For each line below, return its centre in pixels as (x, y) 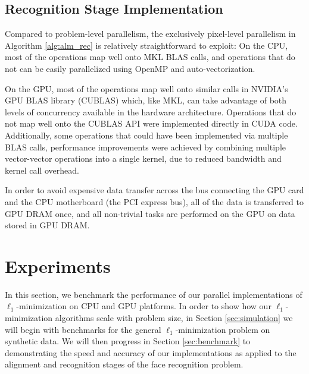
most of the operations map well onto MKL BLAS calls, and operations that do (150, 57)
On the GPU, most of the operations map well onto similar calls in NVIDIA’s (146, 88)
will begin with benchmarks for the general (83, 329)
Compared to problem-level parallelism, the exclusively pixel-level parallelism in (150, 34)
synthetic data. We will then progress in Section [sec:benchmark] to (128, 341)
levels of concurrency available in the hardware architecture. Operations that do (151, 111)
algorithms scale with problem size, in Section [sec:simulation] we (174, 318)
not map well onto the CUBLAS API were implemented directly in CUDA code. (151, 123)
